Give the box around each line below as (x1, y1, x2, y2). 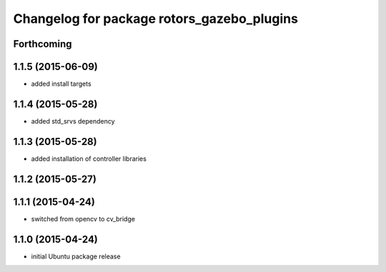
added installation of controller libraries (31, 154, 147, 163)
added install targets (31, 79, 92, 89)
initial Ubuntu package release (31, 252, 121, 261)
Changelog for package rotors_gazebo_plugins (13, 11, 298, 26)
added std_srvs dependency (31, 116, 115, 125)
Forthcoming (13, 38, 72, 50)
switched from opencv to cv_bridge (31, 214, 136, 223)
